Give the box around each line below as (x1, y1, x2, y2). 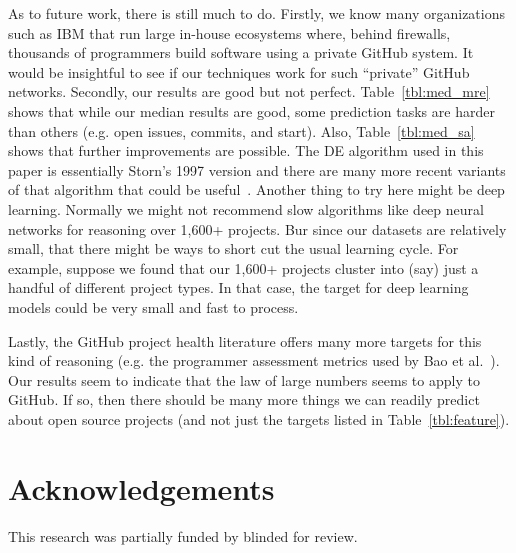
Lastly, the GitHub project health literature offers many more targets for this (8, 330, 482, 351)
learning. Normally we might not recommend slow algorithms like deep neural (8, 198, 484, 219)
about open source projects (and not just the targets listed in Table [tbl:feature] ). (8, 408, 510, 429)
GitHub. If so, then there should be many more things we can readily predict (8, 389, 480, 410)
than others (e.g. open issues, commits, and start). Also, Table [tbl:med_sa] (8, 120, 475, 141)
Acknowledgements (8, 467, 275, 508)
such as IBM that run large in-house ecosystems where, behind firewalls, (8, 22, 451, 43)
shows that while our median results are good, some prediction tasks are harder (8, 100, 495, 121)
